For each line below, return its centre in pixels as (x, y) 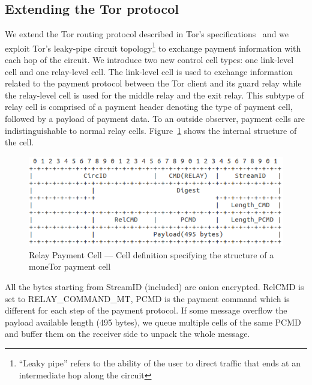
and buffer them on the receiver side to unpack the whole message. (127, 334)
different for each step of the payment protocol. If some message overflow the (146, 310)
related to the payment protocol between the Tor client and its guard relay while (153, 83)
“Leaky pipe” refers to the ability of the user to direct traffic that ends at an (160, 363)
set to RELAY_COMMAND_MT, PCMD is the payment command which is (147, 298)
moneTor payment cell (70, 266)
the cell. (19, 142)
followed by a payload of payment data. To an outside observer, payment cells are (155, 119)
